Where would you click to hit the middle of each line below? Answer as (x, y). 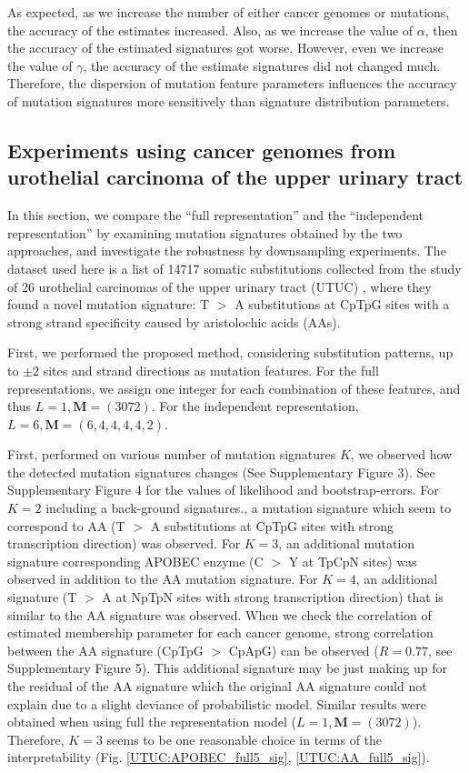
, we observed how (401, 454)
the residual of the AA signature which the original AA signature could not (217, 686)
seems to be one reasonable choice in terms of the (244, 739)
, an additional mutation (347, 543)
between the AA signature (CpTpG (105, 650)
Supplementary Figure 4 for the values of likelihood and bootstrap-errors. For (223, 490)
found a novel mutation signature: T (109, 304)
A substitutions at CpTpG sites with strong (272, 525)
